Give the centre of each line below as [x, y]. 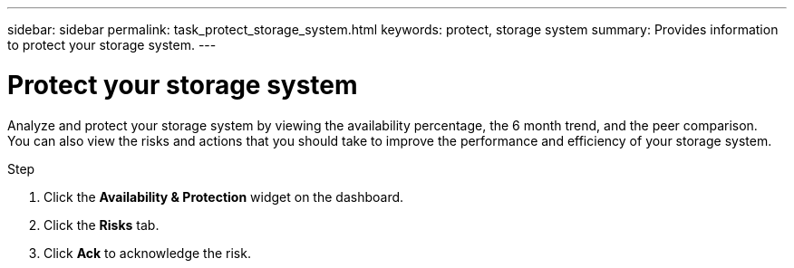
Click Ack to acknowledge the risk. [147, 253]
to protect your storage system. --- [112, 45]
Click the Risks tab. [102, 225]
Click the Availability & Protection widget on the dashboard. [224, 196]
